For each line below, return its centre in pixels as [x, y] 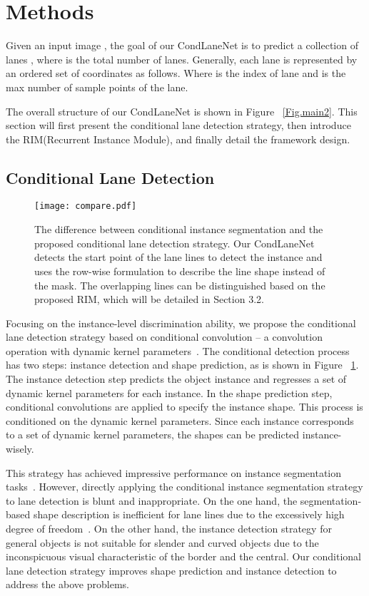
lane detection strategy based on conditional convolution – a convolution [164, 337]
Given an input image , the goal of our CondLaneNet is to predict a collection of [182, 45]
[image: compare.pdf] [86, 206]
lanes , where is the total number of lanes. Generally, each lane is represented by [182, 59]
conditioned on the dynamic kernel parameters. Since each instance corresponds [180, 420]
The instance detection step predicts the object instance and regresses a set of [176, 379]
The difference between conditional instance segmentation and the [179, 229]
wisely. [20, 449]
